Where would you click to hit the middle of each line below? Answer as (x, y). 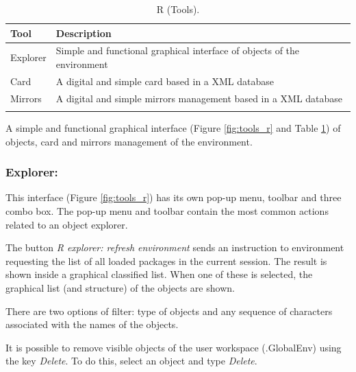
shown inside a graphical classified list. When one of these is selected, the (159, 274)
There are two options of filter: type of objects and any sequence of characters (169, 311)
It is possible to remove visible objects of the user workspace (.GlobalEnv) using (174, 347)
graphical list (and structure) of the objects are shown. (120, 288)
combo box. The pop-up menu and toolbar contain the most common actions (167, 211)
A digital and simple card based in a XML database (165, 81)
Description (84, 33)
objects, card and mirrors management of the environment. (129, 141)
